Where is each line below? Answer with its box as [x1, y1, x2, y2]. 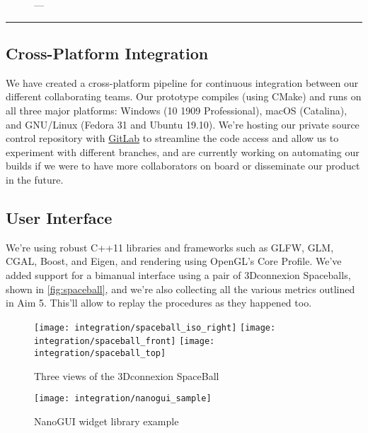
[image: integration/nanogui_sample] [34, 393, 212, 404]
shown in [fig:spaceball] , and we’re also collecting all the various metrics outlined [6, 281, 355, 296]
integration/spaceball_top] [34, 348, 166, 359]
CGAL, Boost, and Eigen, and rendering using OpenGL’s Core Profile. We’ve [6, 254, 342, 268]
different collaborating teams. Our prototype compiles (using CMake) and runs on [6, 89, 362, 104]
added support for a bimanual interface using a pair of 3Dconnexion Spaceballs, [6, 267, 351, 282]
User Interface [6, 206, 113, 228]
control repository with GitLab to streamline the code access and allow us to [6, 131, 339, 146]
